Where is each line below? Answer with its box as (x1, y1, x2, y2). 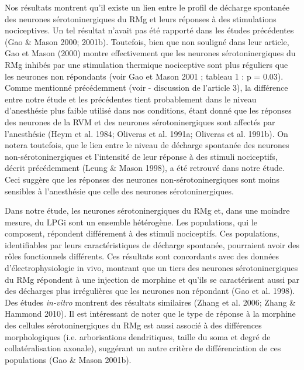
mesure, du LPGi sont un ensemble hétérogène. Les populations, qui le (5, 215, 258, 228)
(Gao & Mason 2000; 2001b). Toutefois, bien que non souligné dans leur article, (5, 35, 289, 47)
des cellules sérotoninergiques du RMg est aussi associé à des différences (5, 319, 262, 331)
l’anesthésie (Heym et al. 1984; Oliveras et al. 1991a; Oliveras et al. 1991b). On (5, 127, 288, 139)
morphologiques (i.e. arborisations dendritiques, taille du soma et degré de (5, 330, 271, 342)
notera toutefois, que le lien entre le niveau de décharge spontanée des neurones (5, 139, 289, 151)
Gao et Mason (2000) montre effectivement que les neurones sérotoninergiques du (5, 47, 296, 59)
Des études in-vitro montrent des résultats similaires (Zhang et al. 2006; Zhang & (5, 296, 296, 308)
